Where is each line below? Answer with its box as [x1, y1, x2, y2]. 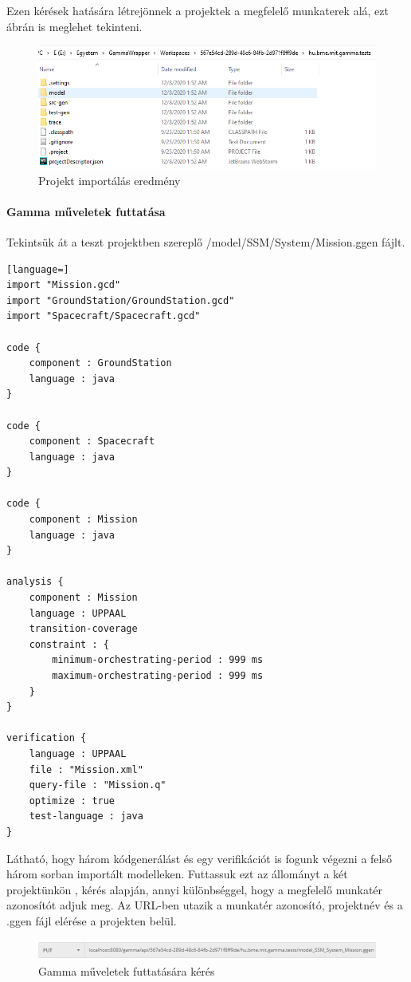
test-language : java [29, 810, 143, 822]
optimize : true [29, 795, 115, 807]
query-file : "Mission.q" [29, 779, 166, 791]
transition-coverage [29, 623, 138, 635]
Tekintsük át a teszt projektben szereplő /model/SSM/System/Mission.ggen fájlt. [6, 233, 405, 250]
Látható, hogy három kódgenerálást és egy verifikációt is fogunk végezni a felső [6, 850, 392, 866]
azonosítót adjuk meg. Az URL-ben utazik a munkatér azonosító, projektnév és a [6, 897, 403, 913]
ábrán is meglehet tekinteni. [6, 18, 143, 34]
